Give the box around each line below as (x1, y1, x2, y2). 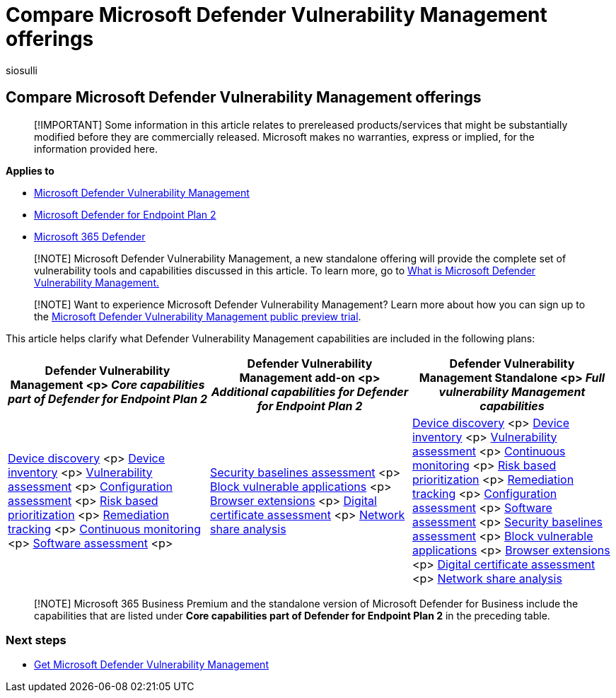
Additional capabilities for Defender (211, 384, 409, 399)
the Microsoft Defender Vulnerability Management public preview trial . (34, 310, 361, 322)
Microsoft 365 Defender (34, 230, 146, 243)
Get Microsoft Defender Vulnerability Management (34, 658, 269, 671)
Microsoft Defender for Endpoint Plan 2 (34, 208, 216, 221)
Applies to (6, 164, 54, 177)
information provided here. (34, 142, 158, 155)
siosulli (6, 64, 38, 76)
